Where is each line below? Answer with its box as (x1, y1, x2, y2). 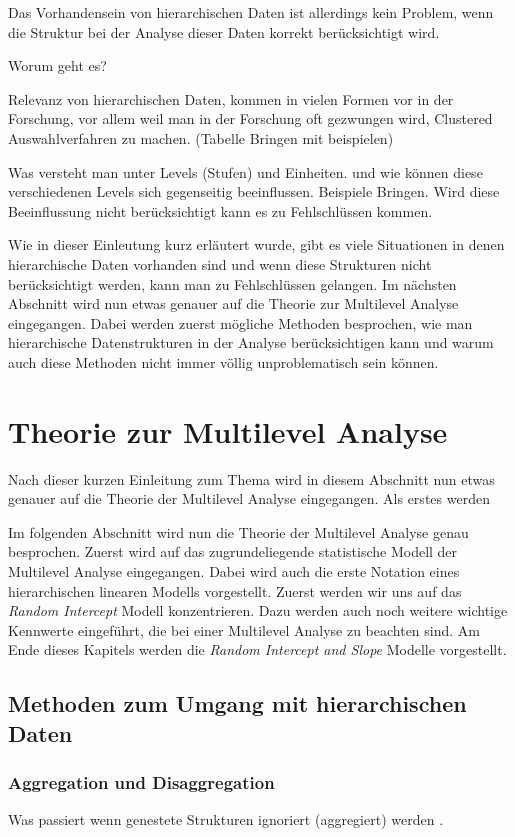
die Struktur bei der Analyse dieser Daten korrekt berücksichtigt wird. (8, 21, 440, 42)
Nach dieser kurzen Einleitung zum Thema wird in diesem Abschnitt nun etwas (8, 468, 495, 489)
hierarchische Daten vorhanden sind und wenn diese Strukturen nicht (8, 253, 432, 274)
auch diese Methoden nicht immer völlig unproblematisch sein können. (8, 351, 439, 372)
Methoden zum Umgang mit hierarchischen (8, 688, 467, 719)
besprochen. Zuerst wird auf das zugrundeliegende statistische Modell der (8, 541, 458, 562)
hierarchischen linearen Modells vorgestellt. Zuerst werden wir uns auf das (8, 580, 462, 601)
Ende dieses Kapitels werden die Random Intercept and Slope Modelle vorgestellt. (8, 639, 507, 660)
